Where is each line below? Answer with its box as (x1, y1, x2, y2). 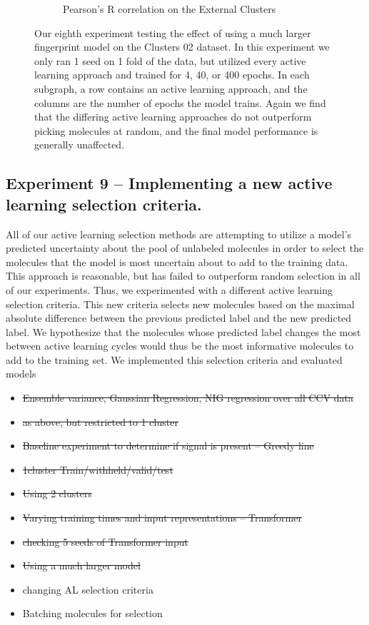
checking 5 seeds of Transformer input (22, 534, 188, 549)
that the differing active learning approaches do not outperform (34, 109, 312, 124)
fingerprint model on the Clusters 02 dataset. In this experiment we (34, 39, 330, 54)
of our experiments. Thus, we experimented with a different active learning (6, 282, 333, 297)
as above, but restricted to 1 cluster (22, 414, 178, 429)
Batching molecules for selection (22, 606, 163, 621)
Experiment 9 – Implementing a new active (6, 172, 333, 194)
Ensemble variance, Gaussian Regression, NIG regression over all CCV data (22, 390, 354, 405)
